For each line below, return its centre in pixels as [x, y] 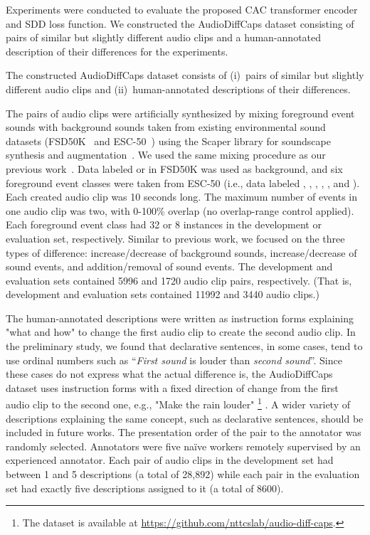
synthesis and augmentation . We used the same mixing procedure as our [166, 155]
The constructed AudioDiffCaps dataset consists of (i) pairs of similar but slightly [185, 75]
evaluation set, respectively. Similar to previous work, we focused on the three [175, 238]
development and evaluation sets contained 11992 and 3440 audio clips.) [163, 294]
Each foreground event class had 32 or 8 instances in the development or [164, 224]
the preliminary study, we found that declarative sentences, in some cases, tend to [184, 346]
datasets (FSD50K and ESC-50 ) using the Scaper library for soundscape [168, 141]
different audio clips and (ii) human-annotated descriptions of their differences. [178, 89]
